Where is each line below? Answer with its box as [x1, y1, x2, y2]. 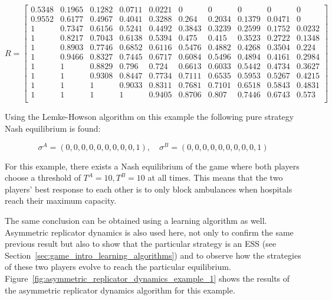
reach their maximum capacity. [5, 194, 117, 207]
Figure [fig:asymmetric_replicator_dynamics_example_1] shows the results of [5, 272, 290, 284]
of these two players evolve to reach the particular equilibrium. [5, 260, 231, 273]
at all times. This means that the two [147, 171, 283, 184]
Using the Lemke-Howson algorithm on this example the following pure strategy [5, 110, 294, 123]
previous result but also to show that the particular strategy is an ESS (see [5, 237, 277, 250]
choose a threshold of [5, 171, 81, 184]
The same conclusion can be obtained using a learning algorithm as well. [5, 214, 267, 226]
